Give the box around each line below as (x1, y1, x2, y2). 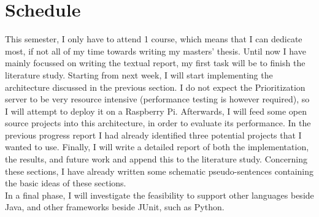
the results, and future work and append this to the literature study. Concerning (5, 153, 307, 166)
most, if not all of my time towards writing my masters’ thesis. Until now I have (5, 44, 306, 57)
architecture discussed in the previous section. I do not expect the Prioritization (5, 80, 306, 93)
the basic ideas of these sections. (5, 177, 126, 189)
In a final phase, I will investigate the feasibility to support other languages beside (5, 188, 314, 201)
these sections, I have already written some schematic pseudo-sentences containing (5, 164, 314, 177)
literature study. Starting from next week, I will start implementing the (5, 68, 273, 81)
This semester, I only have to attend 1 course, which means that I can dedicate (5, 32, 302, 45)
